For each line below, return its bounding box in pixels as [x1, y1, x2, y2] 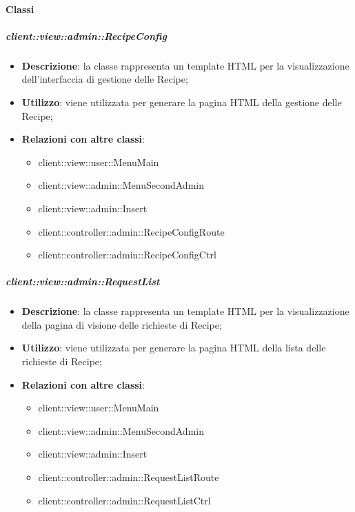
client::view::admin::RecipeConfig [6, 28, 167, 43]
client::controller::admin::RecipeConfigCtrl [38, 247, 216, 262]
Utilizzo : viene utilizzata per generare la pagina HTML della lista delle [21, 340, 326, 355]
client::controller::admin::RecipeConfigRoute [38, 224, 225, 238]
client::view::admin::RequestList [6, 274, 160, 289]
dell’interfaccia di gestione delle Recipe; [21, 72, 188, 86]
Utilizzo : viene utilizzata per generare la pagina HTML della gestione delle [21, 94, 342, 109]
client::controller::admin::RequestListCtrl [38, 493, 211, 507]
